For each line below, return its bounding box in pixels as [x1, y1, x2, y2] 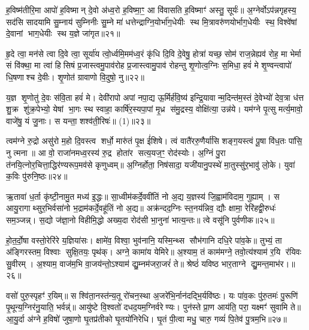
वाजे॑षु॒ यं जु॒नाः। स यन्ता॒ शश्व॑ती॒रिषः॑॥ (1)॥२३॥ [6, 114, 151, 127]
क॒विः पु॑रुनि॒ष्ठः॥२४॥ [6, 170, 68, 182]
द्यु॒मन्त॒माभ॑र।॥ [251, 257, 295, 269]
